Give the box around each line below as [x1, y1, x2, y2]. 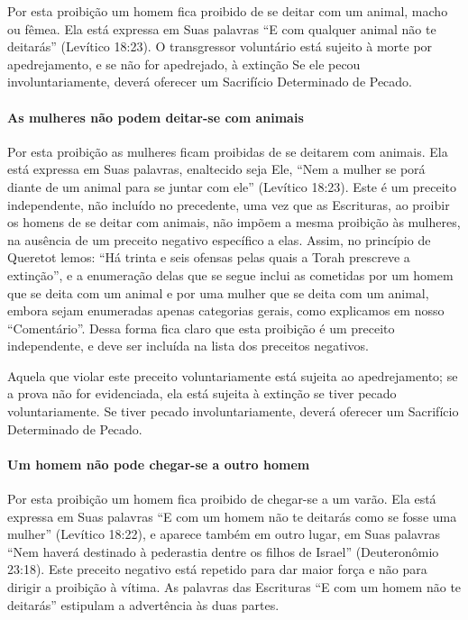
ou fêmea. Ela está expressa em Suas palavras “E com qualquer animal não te [7, 19, 436, 38]
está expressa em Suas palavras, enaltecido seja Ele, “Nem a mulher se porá [7, 160, 426, 178]
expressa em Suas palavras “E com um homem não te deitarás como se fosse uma [7, 506, 457, 525]
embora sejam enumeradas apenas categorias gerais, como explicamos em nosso [7, 301, 445, 320]
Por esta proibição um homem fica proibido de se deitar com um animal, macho [7, 2, 448, 20]
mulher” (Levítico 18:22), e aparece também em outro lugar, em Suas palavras [7, 524, 441, 543]
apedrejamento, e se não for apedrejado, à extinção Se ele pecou [7, 54, 361, 73]
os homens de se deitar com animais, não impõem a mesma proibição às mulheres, [7, 213, 461, 232]
